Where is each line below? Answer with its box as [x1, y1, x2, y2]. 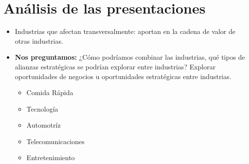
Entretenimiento [26, 152, 75, 163]
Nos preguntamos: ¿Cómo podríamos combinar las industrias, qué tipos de [15, 52, 245, 62]
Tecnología [26, 103, 58, 114]
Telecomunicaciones [26, 136, 85, 146]
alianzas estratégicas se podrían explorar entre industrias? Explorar [15, 61, 216, 71]
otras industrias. [15, 35, 63, 46]
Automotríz [26, 120, 61, 130]
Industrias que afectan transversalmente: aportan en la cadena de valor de [15, 26, 235, 36]
